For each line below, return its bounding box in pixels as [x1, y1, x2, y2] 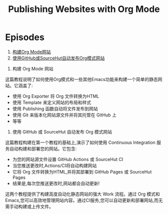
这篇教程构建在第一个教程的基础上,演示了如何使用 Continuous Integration [5, 139, 156, 145]
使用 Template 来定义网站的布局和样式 [12, 99, 91, 105]
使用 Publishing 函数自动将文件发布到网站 [12, 105, 98, 111]
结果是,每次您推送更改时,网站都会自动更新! [12, 180, 100, 186]
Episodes [5, 31, 45, 43]
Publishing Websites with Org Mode [8, 3, 160, 15]
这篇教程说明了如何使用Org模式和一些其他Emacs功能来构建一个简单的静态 [5, 76, 158, 82]
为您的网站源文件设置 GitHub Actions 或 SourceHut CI [12, 156, 123, 162]
